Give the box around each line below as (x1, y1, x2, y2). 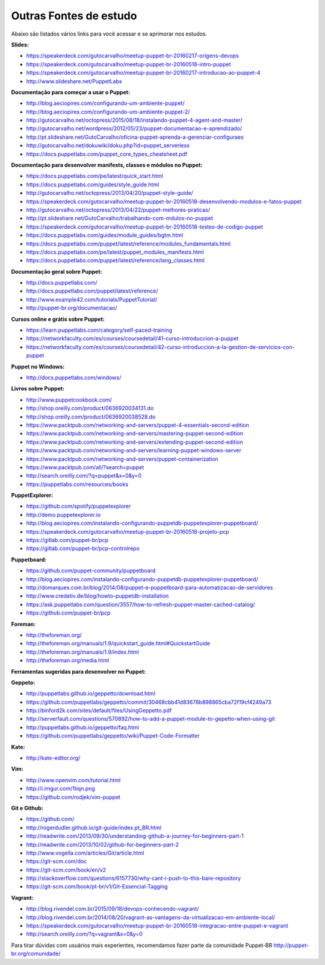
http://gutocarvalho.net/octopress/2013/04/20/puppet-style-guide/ (26, 189, 194, 197)
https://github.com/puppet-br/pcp (26, 609, 111, 616)
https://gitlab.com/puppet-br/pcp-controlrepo (26, 545, 140, 552)
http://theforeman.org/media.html (26, 657, 110, 664)
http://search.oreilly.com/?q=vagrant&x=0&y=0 (26, 931, 143, 938)
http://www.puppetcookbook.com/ (26, 396, 113, 403)
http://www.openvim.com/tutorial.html (26, 776, 121, 783)
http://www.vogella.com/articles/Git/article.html (26, 849, 144, 856)
